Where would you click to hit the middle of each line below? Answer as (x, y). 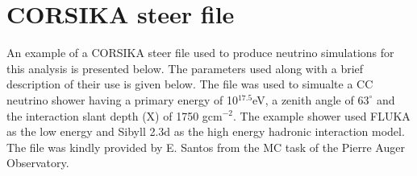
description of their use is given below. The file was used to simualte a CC (190, 84)
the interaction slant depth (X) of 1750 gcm (115, 115)
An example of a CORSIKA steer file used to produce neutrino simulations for (200, 53)
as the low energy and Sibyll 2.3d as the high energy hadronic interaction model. (206, 131)
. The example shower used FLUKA (321, 115)
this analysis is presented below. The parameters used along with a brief (185, 68)
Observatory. (38, 163)
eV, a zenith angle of (303, 99)
